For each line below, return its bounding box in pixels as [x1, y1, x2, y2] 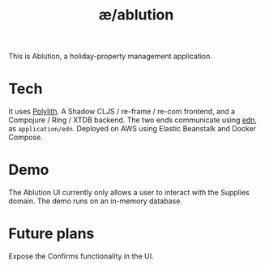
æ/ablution [98, 6, 174, 24]
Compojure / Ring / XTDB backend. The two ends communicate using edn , [8, 115, 258, 125]
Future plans [8, 224, 95, 243]
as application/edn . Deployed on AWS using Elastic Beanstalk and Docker [8, 124, 257, 134]
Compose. [8, 132, 43, 143]
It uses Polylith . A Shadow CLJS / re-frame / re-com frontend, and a [8, 107, 236, 117]
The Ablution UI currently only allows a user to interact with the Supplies [8, 188, 250, 198]
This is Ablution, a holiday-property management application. [8, 51, 213, 62]
